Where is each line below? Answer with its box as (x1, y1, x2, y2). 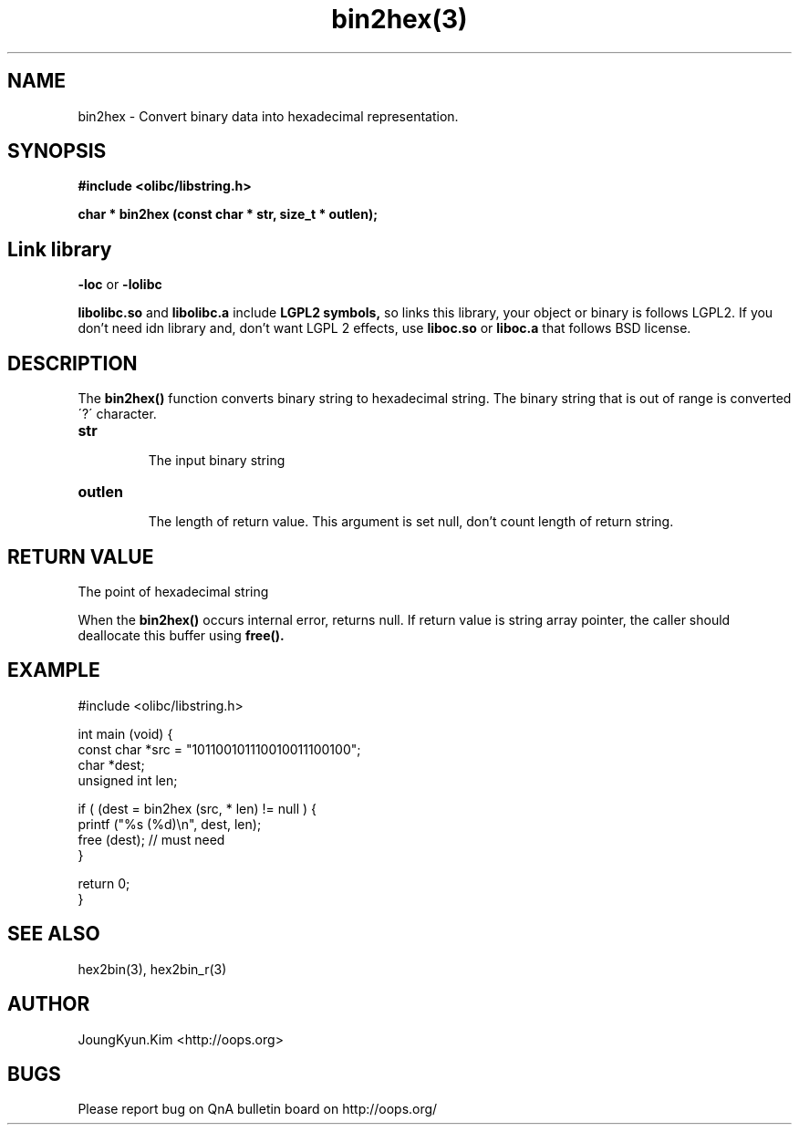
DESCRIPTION (7, 351, 138, 375)
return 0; (78, 875, 130, 891)
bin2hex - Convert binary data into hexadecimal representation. (78, 108, 459, 124)
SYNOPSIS (7, 140, 107, 163)
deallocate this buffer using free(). (78, 627, 285, 643)
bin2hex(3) (331, 4, 468, 35)
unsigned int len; (78, 772, 178, 788)
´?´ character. (78, 406, 157, 422)
